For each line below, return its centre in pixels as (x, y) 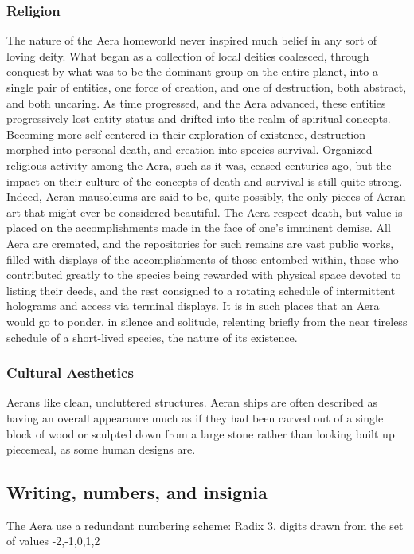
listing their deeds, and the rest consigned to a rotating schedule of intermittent (201, 290)
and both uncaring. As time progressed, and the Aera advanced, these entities (196, 102)
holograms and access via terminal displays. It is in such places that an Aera (193, 306)
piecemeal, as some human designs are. (101, 449)
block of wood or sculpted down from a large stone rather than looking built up (201, 433)
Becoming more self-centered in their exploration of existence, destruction (186, 134)
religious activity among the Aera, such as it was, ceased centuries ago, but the (199, 165)
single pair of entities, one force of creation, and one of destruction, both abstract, (207, 87)
